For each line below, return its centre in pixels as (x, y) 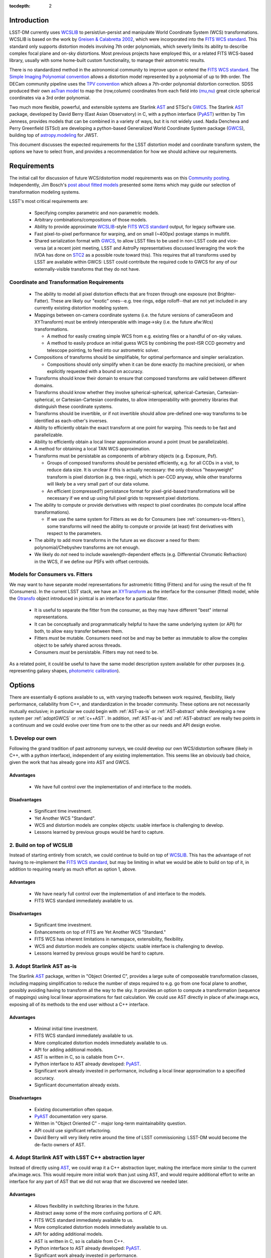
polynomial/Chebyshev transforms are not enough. (87, 547)
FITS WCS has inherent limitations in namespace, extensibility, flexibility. (109, 939)
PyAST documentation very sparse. (71, 1116)
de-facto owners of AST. (60, 1144)
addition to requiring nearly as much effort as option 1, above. (73, 869)
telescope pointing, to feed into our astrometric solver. (103, 350)
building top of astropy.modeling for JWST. (54, 135)
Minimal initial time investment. (66, 1029)
